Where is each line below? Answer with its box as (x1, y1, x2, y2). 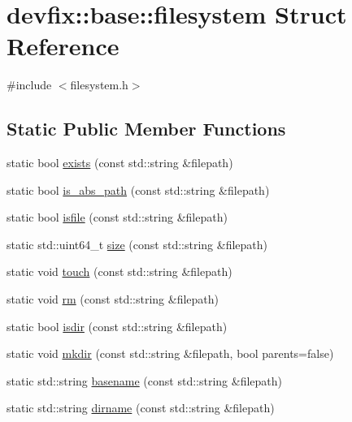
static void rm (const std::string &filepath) (7, 291, 219, 308)
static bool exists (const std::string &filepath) (7, 154, 233, 171)
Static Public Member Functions (7, 116, 286, 141)
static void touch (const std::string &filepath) (7, 263, 232, 280)
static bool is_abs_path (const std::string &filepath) (7, 181, 270, 198)
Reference (7, 29, 120, 62)
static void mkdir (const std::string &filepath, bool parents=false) (7, 345, 334, 362)
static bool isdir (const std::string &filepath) (7, 317, 228, 334)
